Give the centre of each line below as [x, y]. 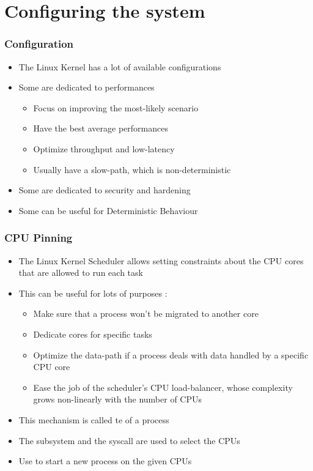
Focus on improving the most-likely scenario [116, 107]
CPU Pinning [39, 238]
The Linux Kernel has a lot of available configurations [120, 66]
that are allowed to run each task [81, 273]
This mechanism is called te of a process [94, 419]
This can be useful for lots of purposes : [93, 293]
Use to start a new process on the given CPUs [105, 461]
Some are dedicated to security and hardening [105, 190]
